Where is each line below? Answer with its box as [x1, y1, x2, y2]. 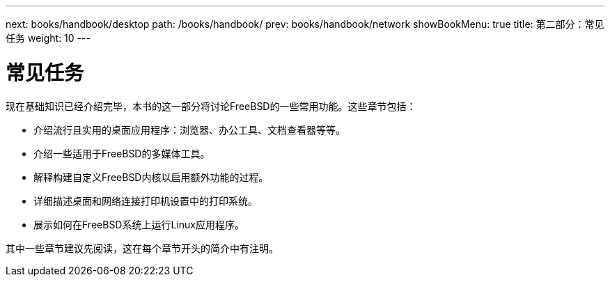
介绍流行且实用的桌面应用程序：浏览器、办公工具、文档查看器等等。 [33, 123, 345, 136]
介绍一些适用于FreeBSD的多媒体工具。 [33, 147, 210, 159]
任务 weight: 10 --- [6, 32, 91, 44]
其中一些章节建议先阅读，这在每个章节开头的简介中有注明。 [6, 242, 279, 254]
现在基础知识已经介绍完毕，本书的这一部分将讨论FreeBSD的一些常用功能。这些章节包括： [6, 100, 416, 112]
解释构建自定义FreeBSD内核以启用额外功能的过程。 [33, 171, 269, 183]
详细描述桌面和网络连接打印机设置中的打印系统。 [33, 194, 258, 207]
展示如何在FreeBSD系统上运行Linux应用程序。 [33, 218, 244, 230]
